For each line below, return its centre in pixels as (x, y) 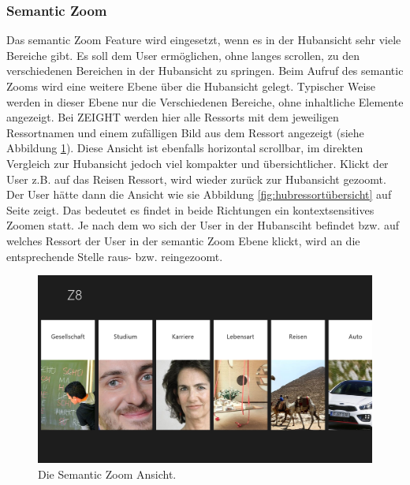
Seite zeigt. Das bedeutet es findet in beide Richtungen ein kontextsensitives (190, 209)
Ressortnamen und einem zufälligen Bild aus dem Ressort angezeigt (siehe (185, 132)
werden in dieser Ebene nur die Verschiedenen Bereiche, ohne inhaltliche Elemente (205, 101)
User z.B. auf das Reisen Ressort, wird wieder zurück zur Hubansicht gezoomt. (196, 179)
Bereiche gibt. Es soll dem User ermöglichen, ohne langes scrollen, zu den (183, 55)
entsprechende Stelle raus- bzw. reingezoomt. (115, 256)
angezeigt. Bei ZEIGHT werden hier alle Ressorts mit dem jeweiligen (173, 117)
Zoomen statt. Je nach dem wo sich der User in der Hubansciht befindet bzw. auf (203, 225)
